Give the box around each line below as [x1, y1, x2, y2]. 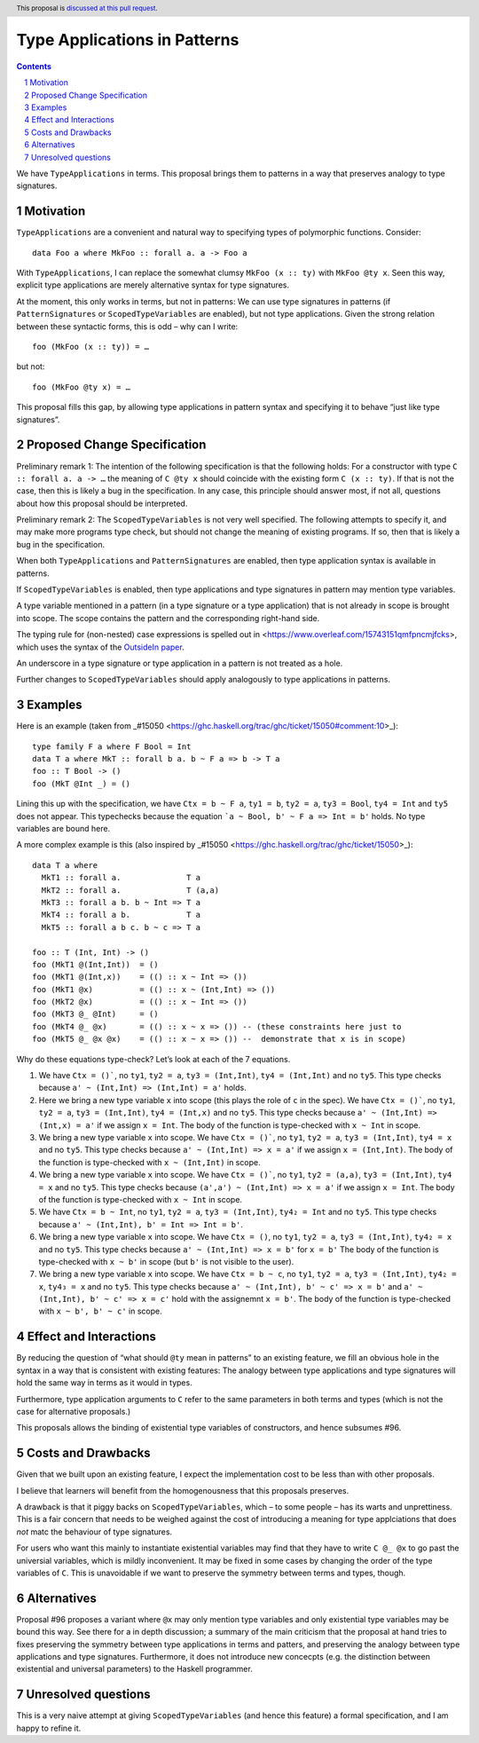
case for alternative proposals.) [16, 1406, 131, 1416]
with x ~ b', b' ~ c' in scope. [38, 1305, 163, 1317]
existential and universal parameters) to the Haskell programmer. [16, 1664, 253, 1675]
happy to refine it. [16, 1723, 82, 1733]
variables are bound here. [16, 824, 111, 833]
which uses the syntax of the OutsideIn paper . [16, 642, 185, 652]
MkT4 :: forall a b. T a [41, 910, 201, 920]
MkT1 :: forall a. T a [41, 872, 201, 883]
